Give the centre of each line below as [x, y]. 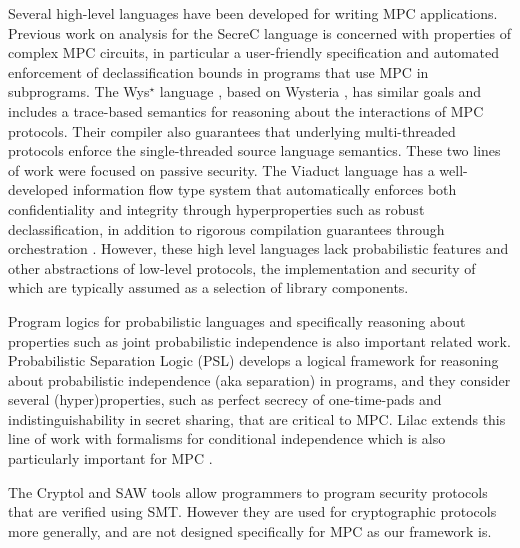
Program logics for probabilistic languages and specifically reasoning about [237, 320]
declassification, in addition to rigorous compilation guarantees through [226, 228]
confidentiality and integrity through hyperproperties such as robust [216, 208]
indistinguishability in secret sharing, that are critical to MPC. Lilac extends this [257, 418]
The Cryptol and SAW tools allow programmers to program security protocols [248, 491]
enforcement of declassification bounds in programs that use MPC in [218, 71]
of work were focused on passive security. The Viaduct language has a [221, 169]
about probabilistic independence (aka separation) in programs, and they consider [259, 379]
